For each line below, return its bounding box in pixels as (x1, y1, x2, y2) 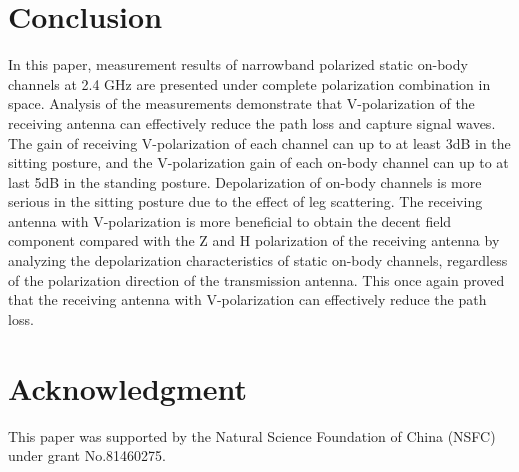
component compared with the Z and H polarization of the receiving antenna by (8, 230, 500, 251)
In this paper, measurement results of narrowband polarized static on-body (8, 54, 468, 75)
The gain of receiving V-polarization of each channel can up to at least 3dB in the (8, 132, 511, 153)
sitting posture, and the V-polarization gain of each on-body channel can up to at (8, 152, 509, 173)
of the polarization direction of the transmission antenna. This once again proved (8, 269, 505, 290)
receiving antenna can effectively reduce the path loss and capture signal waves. (8, 112, 496, 133)
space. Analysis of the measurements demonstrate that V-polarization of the (8, 93, 475, 114)
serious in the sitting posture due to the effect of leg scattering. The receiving (8, 191, 483, 212)
